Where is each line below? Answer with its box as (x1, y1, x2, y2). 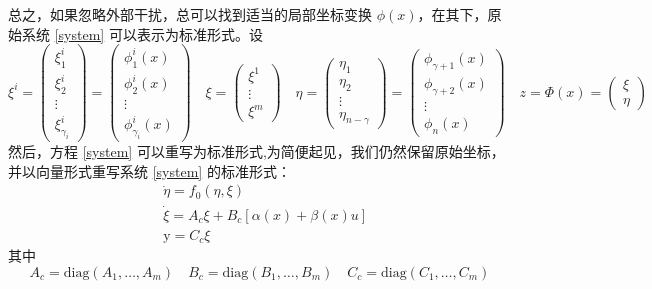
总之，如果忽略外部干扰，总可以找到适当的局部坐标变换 (8, 4, 372, 24)
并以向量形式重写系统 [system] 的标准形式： (8, 160, 291, 181)
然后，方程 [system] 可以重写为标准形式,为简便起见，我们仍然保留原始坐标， (8, 141, 505, 162)
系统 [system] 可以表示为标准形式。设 (21, 23, 263, 44)
